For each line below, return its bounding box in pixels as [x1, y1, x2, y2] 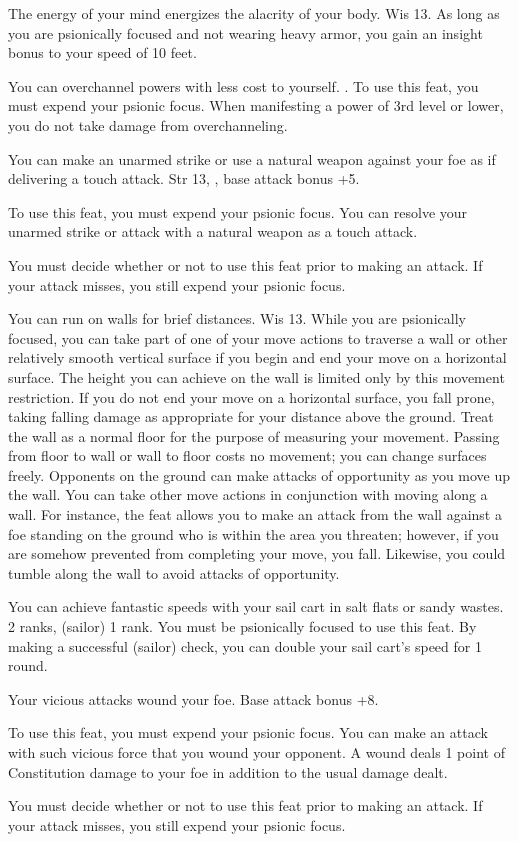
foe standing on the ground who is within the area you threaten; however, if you [8, 523, 499, 544]
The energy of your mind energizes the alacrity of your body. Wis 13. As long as [8, 3, 500, 23]
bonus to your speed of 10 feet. [8, 42, 197, 63]
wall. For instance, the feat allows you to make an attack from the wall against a [8, 504, 502, 525]
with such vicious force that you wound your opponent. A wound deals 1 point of [8, 742, 505, 762]
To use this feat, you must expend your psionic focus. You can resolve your [8, 201, 468, 222]
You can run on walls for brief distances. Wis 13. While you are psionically [8, 308, 466, 329]
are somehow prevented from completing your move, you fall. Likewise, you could [8, 543, 506, 564]
